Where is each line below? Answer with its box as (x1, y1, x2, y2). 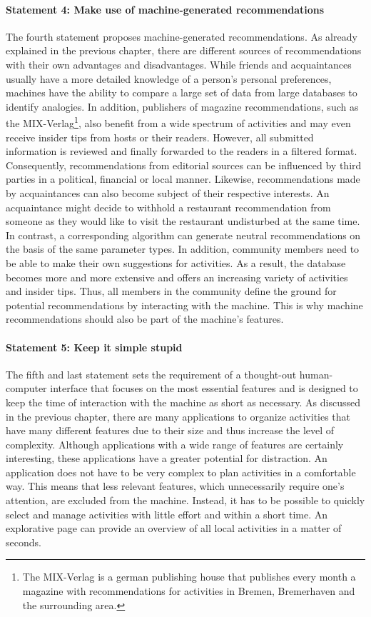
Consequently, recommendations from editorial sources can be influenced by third (6, 157, 362, 172)
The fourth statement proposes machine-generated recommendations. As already (6, 29, 357, 44)
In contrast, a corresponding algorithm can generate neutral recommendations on (6, 227, 361, 242)
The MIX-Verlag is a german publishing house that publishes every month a (22, 569, 356, 584)
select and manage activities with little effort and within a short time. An (6, 506, 328, 521)
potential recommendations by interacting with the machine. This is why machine (6, 297, 363, 312)
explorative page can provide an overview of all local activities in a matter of (6, 521, 342, 536)
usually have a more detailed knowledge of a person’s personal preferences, (6, 71, 332, 86)
